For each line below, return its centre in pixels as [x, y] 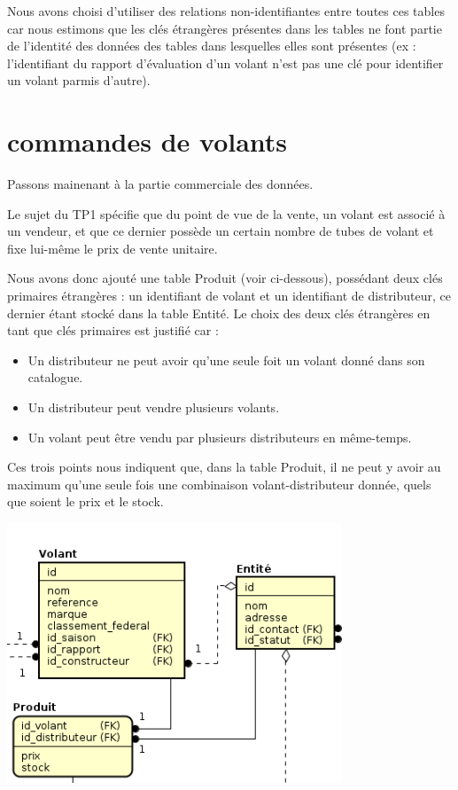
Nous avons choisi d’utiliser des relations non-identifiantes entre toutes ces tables [226, 11]
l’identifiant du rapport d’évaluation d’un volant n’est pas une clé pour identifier [225, 63]
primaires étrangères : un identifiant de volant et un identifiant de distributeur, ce [229, 296]
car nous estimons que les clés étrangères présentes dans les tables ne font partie [225, 28]
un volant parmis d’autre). [79, 80]
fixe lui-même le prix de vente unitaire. [113, 248]
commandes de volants [147, 141]
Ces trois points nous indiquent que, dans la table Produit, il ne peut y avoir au [224, 467]
